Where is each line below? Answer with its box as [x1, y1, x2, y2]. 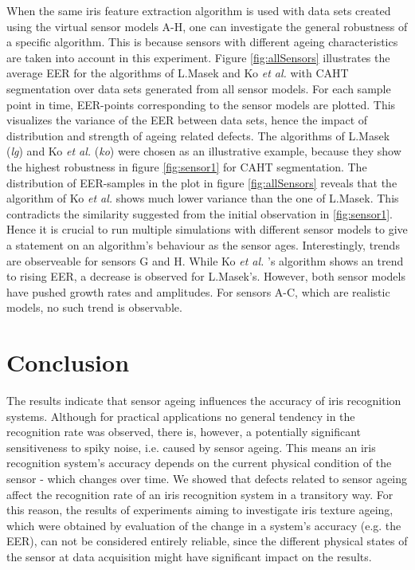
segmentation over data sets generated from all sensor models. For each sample [6, 80, 391, 96]
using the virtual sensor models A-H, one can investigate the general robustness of [6, 18, 408, 34]
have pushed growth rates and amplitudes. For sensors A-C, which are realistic [6, 283, 390, 300]
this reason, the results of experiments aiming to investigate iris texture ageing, [6, 501, 393, 518]
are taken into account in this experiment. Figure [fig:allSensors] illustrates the [6, 49, 390, 65]
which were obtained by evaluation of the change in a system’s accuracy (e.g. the [6, 517, 401, 533]
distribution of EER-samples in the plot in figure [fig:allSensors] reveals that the [6, 174, 397, 191]
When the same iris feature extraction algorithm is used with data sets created [6, 2, 391, 18]
